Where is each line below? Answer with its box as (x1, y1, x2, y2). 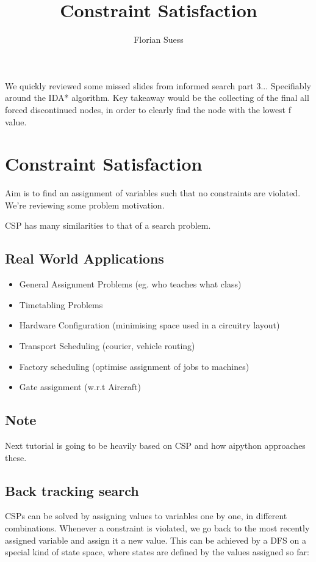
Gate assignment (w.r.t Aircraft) (19, 380, 141, 393)
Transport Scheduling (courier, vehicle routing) (19, 339, 195, 352)
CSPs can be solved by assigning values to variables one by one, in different (5, 509, 287, 522)
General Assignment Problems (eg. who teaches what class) (19, 278, 242, 290)
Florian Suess (134, 33, 184, 46)
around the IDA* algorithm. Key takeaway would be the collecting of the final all (5, 91, 309, 104)
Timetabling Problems (19, 298, 103, 311)
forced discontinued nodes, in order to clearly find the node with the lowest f (5, 103, 292, 116)
